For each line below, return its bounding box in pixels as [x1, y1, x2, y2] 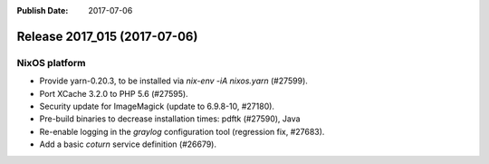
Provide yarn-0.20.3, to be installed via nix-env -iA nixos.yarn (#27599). [39, 75, 308, 86]
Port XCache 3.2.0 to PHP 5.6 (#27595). [39, 88, 189, 99]
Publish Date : [16, 5, 69, 15]
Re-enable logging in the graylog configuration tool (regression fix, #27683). [39, 126, 325, 137]
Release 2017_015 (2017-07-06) [16, 28, 198, 44]
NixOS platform [16, 56, 86, 69]
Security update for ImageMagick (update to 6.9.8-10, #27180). [39, 101, 275, 111]
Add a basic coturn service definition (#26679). [39, 139, 217, 150]
